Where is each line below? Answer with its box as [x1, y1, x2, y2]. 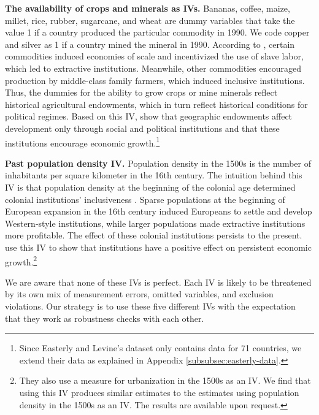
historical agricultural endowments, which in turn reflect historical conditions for [5, 97, 308, 110]
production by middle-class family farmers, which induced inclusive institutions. [5, 74, 305, 86]
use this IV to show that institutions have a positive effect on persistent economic [5, 240, 312, 253]
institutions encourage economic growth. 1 [5, 134, 160, 149]
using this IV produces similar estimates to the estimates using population [19, 386, 299, 398]
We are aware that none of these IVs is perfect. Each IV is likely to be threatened [5, 275, 312, 288]
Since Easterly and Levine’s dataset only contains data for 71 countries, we [19, 341, 302, 354]
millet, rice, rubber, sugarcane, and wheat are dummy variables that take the [5, 13, 295, 26]
